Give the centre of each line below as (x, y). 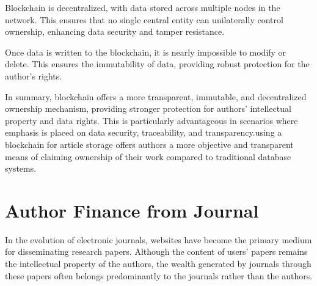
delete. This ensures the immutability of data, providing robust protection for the (157, 64)
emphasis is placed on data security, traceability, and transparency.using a (144, 132)
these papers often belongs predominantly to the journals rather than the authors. (159, 275)
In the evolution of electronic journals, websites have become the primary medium (158, 239)
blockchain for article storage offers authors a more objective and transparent (149, 144)
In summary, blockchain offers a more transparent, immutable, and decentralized (156, 96)
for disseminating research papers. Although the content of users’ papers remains (156, 251)
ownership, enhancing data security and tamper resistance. (115, 31)
